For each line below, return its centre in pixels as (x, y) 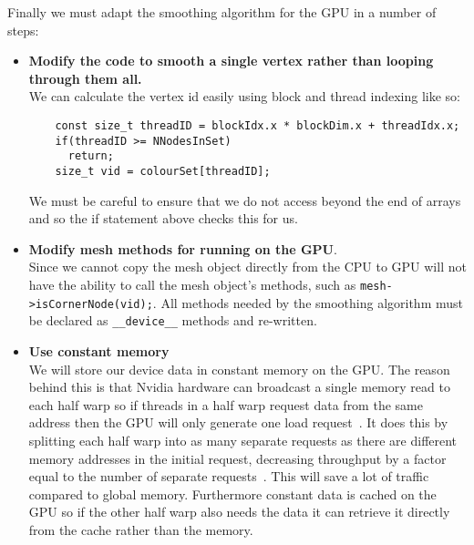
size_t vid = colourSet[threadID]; (163, 171)
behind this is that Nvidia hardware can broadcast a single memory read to (239, 387)
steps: (23, 30)
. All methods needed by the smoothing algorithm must (308, 302)
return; (91, 156)
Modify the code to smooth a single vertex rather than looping (231, 61)
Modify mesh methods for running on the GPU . (183, 248)
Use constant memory (99, 350)
